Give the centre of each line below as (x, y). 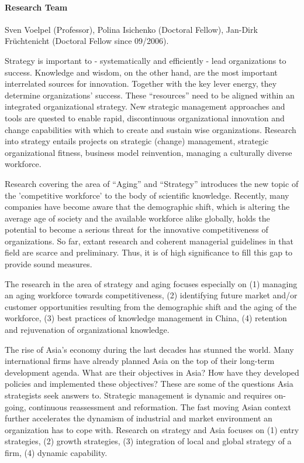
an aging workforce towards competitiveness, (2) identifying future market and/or (151, 295)
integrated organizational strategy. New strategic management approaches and (145, 106)
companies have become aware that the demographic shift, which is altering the (147, 207)
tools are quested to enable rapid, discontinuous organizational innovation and (145, 118)
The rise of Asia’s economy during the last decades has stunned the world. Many (149, 349)
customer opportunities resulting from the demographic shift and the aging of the (151, 306)
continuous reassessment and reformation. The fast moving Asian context (160, 406)
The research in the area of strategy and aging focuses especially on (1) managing (151, 283)
